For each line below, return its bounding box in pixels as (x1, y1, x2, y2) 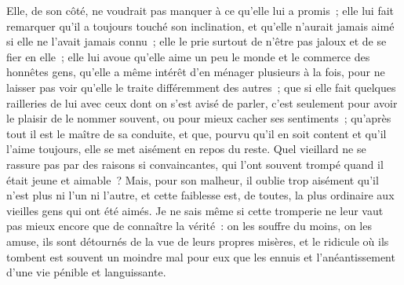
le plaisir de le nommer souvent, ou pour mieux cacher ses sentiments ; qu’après (6, 110, 391, 126)
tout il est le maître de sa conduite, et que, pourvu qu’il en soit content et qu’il (6, 125, 387, 141)
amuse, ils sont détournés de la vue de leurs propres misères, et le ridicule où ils (6, 232, 389, 249)
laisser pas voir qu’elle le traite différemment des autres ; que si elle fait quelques (6, 79, 396, 95)
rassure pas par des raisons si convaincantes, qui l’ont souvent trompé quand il (6, 155, 384, 172)
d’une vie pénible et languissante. (6, 264, 166, 280)
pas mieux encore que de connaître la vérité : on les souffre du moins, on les (6, 217, 372, 234)
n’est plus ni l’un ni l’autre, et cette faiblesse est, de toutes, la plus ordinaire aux (6, 187, 395, 203)
